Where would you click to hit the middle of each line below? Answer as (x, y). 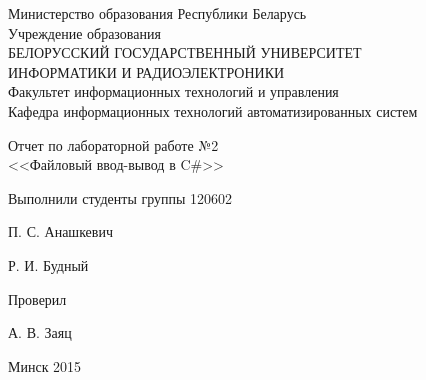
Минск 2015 (45, 365)
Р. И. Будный (48, 264)
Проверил (37, 298)
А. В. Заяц (40, 332)
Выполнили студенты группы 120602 (120, 197)
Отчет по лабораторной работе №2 (113, 144)
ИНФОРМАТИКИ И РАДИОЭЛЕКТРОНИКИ (146, 71)
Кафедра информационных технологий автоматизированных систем (213, 110)
